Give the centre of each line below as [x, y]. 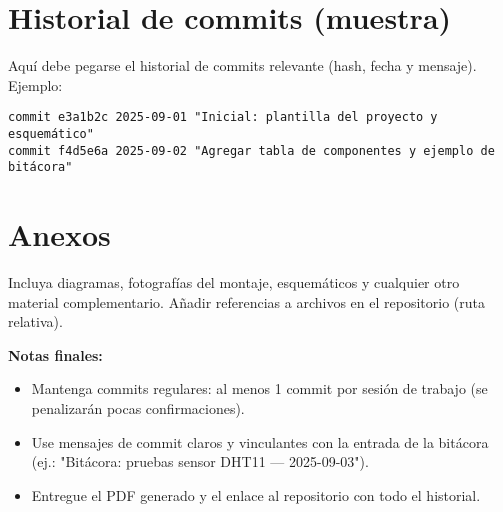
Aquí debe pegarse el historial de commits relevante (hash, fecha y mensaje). [242, 65]
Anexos [59, 234]
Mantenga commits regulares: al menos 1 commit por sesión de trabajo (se [259, 388]
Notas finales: [55, 354]
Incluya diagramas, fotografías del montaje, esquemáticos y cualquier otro [234, 282]
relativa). [35, 321]
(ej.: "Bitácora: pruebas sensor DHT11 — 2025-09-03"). [200, 461]
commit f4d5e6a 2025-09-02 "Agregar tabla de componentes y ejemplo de [251, 150]
